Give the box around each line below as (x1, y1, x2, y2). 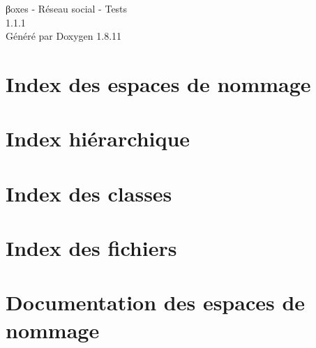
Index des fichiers (6, 234, 177, 262)
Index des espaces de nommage (6, 69, 311, 98)
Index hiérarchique (6, 124, 190, 153)
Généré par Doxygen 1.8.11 (6, 29, 122, 43)
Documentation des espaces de (6, 288, 306, 317)
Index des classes (6, 179, 172, 207)
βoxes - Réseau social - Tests (6, 1, 128, 15)
